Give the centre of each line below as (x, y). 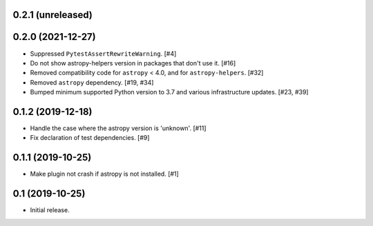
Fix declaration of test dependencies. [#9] (90, 138)
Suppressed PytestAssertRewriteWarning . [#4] (103, 53)
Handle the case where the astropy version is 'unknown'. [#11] (118, 128)
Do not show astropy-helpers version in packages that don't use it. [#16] (133, 63)
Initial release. (50, 210)
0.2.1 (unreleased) (52, 15)
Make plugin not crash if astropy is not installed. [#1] (104, 174)
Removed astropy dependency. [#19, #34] (92, 82)
